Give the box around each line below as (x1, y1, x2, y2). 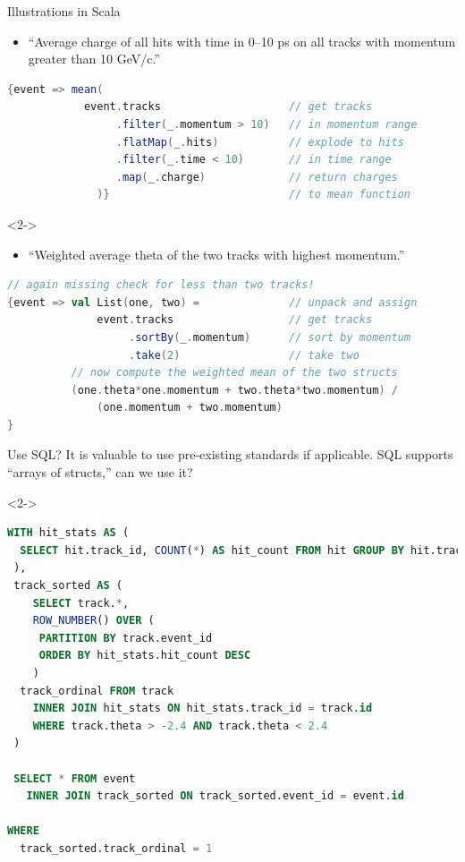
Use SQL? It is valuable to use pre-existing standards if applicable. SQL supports (7, 445, 453, 464)
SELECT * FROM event (13, 772, 136, 785)
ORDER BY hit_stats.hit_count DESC (38, 649, 251, 662)
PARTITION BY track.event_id (38, 631, 213, 644)
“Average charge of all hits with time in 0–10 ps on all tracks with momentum (28, 31, 456, 50)
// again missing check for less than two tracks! (7, 278, 315, 292)
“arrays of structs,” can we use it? (7, 463, 193, 482)
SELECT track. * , (32, 596, 130, 610)
